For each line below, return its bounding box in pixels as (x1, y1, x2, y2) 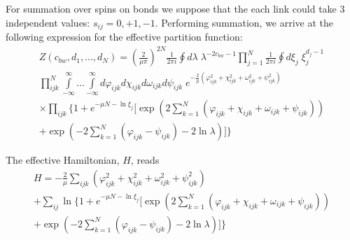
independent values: (6, 15, 90, 29)
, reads (130, 153, 160, 167)
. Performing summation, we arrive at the (155, 15, 334, 29)
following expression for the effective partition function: (6, 29, 243, 44)
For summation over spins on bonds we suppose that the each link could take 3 (6, 1, 345, 15)
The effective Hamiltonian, (6, 153, 120, 167)
